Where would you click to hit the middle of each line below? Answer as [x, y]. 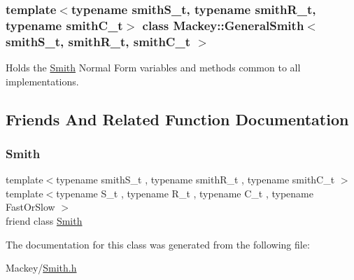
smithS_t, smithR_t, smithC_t [98, 41]
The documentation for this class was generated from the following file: [158, 244]
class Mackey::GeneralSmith [223, 25]
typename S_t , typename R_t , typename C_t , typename [185, 193]
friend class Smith [44, 221]
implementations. [42, 81]
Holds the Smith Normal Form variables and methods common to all [153, 68]
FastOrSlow [30, 207]
